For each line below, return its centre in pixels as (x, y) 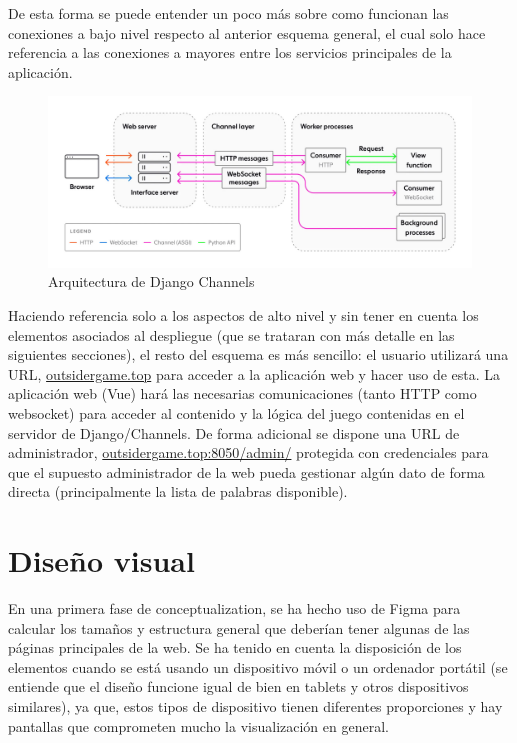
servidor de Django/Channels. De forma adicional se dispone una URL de (234, 432)
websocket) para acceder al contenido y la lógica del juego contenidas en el (236, 412)
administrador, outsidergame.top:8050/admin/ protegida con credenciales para (248, 452)
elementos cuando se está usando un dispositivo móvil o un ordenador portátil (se (258, 666)
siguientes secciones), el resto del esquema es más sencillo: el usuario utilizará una (258, 354)
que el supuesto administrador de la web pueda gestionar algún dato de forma (246, 471)
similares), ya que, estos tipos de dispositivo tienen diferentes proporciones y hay (255, 706)
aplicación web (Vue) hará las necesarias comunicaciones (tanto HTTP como (242, 393)
